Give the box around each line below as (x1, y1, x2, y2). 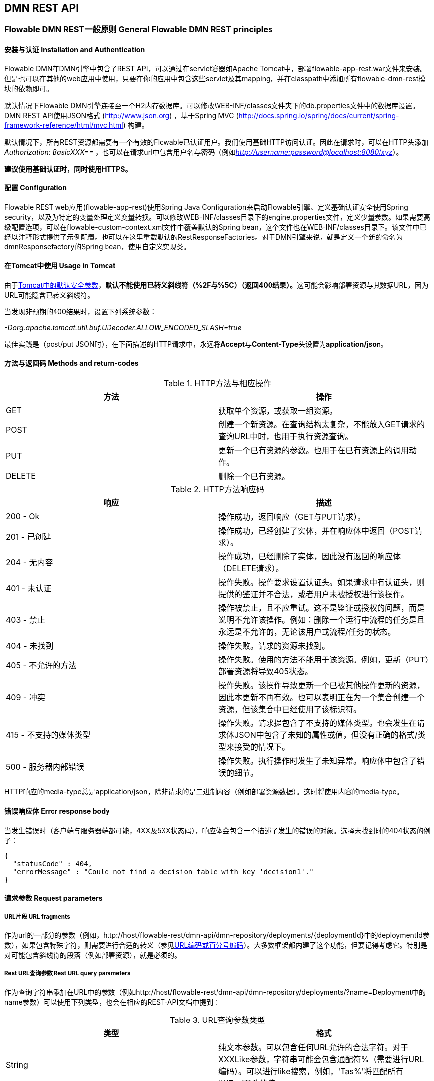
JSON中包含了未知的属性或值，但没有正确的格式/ (234, 730, 418, 740)
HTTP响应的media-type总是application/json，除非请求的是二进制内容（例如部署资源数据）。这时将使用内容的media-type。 (4, 787, 404, 796)
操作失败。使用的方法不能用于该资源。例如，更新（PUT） (218, 655, 429, 665)
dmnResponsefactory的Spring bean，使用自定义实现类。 (4, 242, 191, 251)
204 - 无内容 (6, 557, 53, 568)
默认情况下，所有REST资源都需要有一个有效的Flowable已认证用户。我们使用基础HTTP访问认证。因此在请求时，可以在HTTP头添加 (4, 137, 429, 146)
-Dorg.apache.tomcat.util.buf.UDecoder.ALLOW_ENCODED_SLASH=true (4, 323, 242, 332)
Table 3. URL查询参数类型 (170, 1015, 265, 1025)
